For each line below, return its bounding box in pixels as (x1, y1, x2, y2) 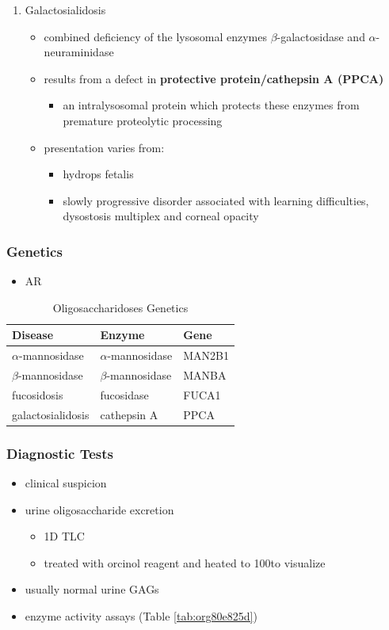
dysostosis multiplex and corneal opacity (63, 208, 259, 224)
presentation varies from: (44, 139, 165, 155)
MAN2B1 (183, 347, 230, 364)
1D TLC (44, 528, 85, 544)
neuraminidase (44, 44, 114, 60)
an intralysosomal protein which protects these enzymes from (63, 97, 360, 113)
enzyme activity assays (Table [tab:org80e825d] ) (25, 608, 257, 624)
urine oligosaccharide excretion (25, 501, 174, 517)
